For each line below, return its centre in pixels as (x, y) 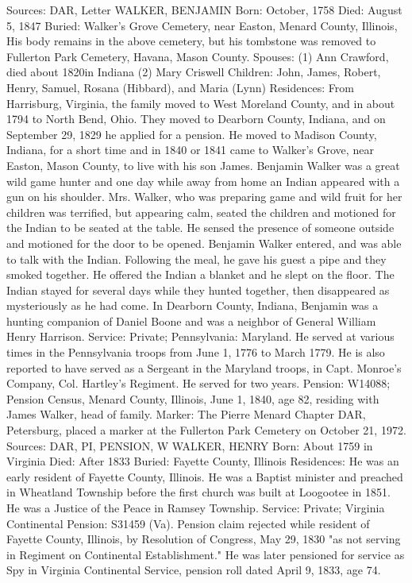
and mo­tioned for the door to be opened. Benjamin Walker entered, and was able (204, 243)
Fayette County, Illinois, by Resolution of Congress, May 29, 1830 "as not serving (204, 539)
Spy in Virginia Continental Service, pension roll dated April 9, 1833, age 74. (194, 570)
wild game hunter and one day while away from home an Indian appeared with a (203, 181)
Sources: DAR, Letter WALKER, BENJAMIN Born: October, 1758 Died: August (204, 10)
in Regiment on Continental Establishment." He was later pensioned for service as (206, 554)
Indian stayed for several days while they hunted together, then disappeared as (198, 290)
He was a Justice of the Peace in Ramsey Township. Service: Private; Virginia (196, 508)
